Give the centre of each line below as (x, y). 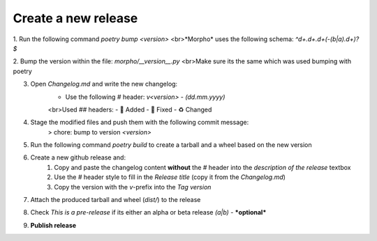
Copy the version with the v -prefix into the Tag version (133, 187)
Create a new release (75, 18)
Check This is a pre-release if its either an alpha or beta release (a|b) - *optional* (148, 212)
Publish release (53, 225)
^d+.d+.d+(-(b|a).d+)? (327, 39)
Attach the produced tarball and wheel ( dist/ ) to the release (116, 200)
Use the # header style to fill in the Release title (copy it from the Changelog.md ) (170, 177)
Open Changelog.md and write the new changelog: (104, 84)
